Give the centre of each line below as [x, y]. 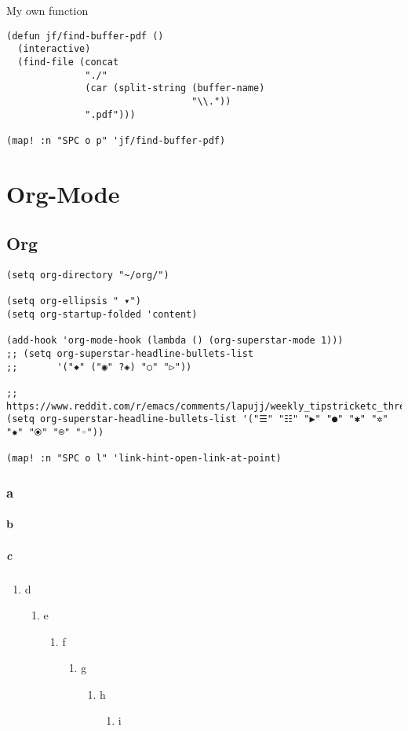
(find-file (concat [68, 62]
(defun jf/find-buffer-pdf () [85, 36]
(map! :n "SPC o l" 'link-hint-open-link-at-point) [144, 459]
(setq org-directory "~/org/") [88, 276]
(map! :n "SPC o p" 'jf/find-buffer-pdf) [116, 140]
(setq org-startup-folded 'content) [102, 315]
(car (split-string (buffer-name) [175, 88]
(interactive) [54, 49]
